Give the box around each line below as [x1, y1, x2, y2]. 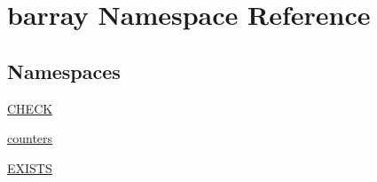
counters [7, 129, 53, 147]
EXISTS [7, 158, 52, 177]
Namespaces [7, 57, 121, 84]
